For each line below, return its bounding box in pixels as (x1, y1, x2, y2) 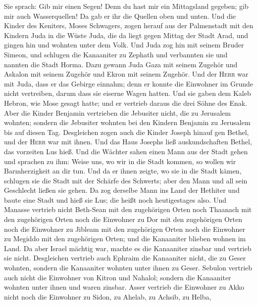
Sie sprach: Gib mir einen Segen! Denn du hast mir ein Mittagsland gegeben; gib (4, 1, 249, 11)
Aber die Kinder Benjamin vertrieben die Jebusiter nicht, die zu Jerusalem (4, 107, 231, 118)
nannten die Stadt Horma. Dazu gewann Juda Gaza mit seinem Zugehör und (4, 59, 238, 69)
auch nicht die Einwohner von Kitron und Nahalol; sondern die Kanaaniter (4, 272, 231, 282)
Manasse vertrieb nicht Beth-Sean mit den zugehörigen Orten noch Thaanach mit (4, 204, 252, 215)
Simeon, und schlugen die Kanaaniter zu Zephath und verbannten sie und (4, 49, 228, 59)
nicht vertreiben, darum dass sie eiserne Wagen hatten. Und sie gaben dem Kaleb (4, 88, 251, 98)
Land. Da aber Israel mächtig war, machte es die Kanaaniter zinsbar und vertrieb (4, 243, 252, 253)
